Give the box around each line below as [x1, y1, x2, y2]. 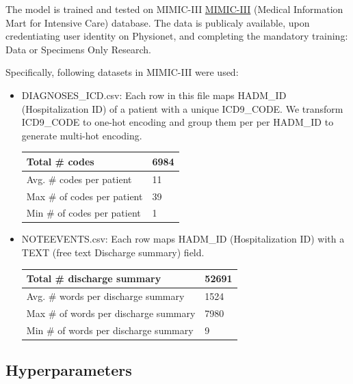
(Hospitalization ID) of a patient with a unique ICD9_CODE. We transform [21, 101, 343, 115]
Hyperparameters [5, 359, 132, 381]
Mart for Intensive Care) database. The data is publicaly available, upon [5, 15, 310, 29]
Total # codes [26, 154, 94, 168]
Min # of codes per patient [26, 206, 141, 220]
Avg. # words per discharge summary [26, 289, 185, 303]
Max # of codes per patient [26, 189, 143, 203]
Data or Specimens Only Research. [5, 42, 151, 56]
